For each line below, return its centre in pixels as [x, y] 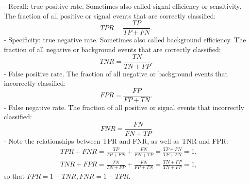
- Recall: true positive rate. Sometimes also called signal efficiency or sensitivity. [123, 6]
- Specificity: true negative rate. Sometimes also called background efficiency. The [125, 40]
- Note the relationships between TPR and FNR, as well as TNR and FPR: [116, 141]
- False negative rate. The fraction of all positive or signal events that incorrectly [124, 107]
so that [14, 175]
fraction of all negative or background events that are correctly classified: [112, 49]
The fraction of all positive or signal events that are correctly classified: [110, 15]
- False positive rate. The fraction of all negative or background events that [116, 73]
